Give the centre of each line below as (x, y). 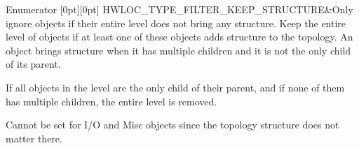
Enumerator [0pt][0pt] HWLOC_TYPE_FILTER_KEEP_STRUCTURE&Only (179, 9)
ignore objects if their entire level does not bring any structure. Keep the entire (176, 23)
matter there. (34, 138)
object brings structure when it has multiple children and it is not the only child (178, 50)
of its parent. (33, 64)
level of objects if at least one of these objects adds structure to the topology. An (179, 37)
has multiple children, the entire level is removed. (111, 101)
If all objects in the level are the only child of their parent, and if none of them (175, 87)
